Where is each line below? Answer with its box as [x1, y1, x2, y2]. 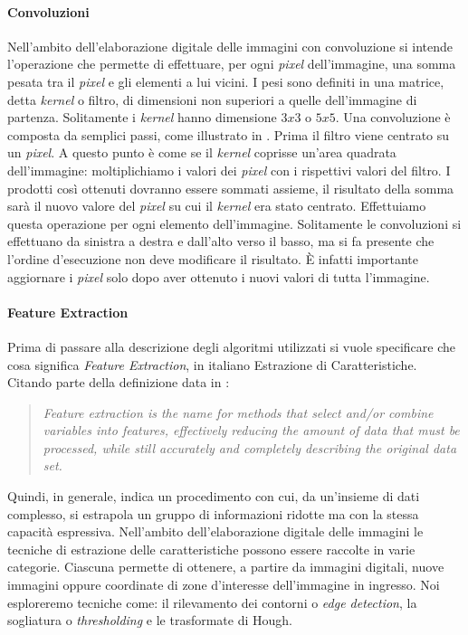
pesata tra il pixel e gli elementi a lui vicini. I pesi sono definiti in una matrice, [7, 71, 444, 90]
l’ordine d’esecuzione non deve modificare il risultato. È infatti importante [7, 249, 418, 268]
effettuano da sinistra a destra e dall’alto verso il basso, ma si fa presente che [7, 232, 435, 251]
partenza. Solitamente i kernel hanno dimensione [7, 108, 277, 127]
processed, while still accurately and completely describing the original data [43, 438, 457, 457]
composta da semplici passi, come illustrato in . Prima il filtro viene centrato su [7, 125, 450, 144]
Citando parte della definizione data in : [7, 373, 230, 392]
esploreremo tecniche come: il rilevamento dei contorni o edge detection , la [7, 592, 417, 611]
